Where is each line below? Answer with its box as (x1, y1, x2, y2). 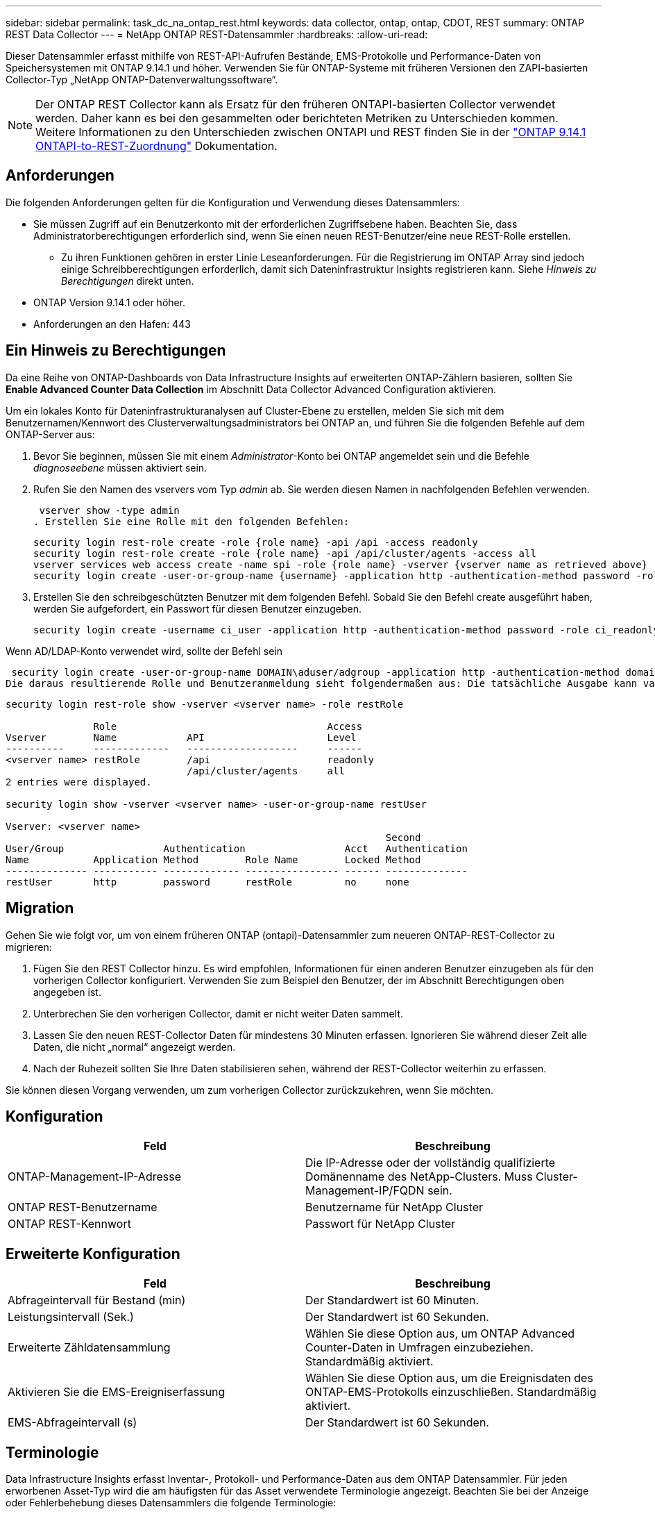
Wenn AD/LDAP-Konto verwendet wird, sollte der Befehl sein (6, 644, 283, 657)
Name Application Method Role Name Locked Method (6, 854, 421, 865)
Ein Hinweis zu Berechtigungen (6, 342, 226, 360)
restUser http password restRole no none (6, 876, 409, 888)
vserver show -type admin (39, 504, 180, 516)
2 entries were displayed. (6, 776, 152, 788)
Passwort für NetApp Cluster (305, 1217, 456, 1231)
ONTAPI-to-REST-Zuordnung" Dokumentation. (35, 139, 278, 153)
